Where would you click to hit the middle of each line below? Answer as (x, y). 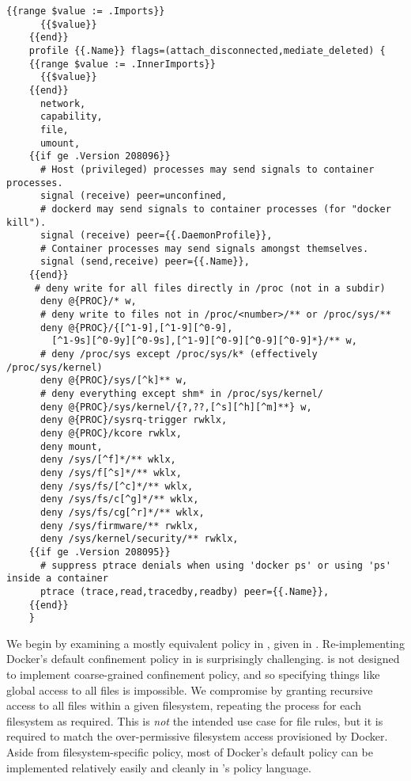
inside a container (57, 579)
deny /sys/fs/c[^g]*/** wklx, (119, 499)
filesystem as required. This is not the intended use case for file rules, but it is (195, 720)
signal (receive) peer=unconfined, (134, 196)
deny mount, (71, 446)
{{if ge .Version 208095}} (100, 552)
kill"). (26, 222)
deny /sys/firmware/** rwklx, (119, 526)
